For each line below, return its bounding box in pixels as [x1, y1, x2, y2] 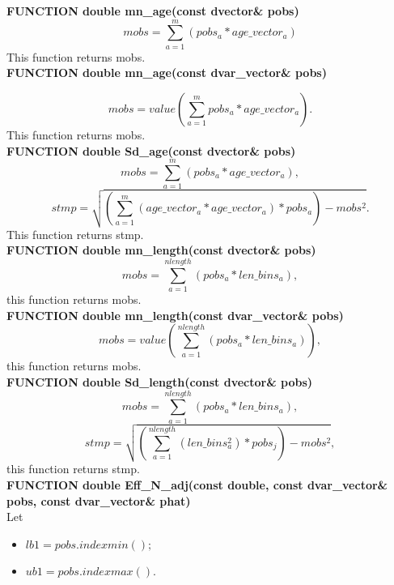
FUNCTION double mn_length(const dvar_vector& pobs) [6, 306, 344, 323]
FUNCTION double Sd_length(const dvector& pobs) [6, 373, 313, 390]
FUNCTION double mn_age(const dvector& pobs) [6, 2, 299, 19]
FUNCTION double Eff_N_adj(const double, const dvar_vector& [6, 476, 388, 493]
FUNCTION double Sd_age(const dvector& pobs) [6, 142, 296, 159]
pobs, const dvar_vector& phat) [6, 492, 191, 509]
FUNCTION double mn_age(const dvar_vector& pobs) [6, 64, 327, 81]
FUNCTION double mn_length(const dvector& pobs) [6, 241, 316, 258]
